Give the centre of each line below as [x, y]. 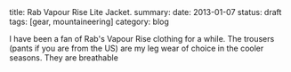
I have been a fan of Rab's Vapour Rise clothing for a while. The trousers [142, 39]
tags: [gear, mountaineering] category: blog [89, 21]
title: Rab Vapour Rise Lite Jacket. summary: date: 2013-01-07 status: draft [145, 12]
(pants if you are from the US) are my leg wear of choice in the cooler [137, 48]
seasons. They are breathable [64, 58]
